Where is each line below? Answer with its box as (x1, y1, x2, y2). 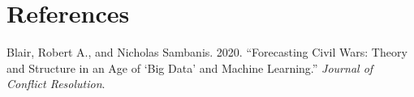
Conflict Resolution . (6, 75, 106, 92)
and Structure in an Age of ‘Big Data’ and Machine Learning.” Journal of (6, 59, 373, 76)
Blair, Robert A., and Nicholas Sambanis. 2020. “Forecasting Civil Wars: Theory (6, 44, 408, 61)
